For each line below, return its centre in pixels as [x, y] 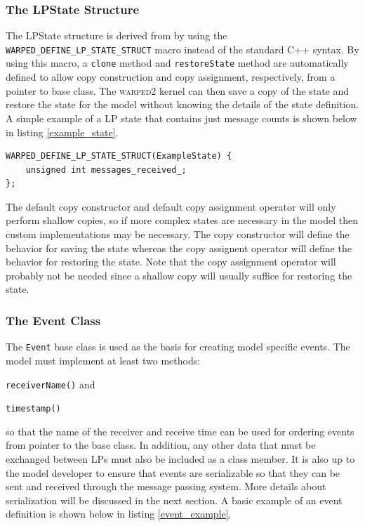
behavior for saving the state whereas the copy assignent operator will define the [179, 248]
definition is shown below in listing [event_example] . [119, 514]
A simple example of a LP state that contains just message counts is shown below [181, 118]
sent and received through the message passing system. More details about [166, 486]
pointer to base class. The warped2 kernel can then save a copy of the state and [178, 90]
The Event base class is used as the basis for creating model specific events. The [178, 347]
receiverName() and [51, 384]
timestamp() [33, 409]
